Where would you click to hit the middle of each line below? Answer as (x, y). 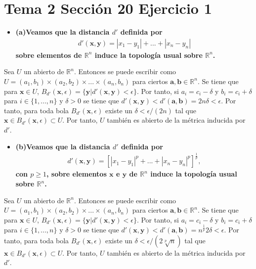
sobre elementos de (49, 55)
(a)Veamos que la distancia (63, 32)
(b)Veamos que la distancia (63, 146)
